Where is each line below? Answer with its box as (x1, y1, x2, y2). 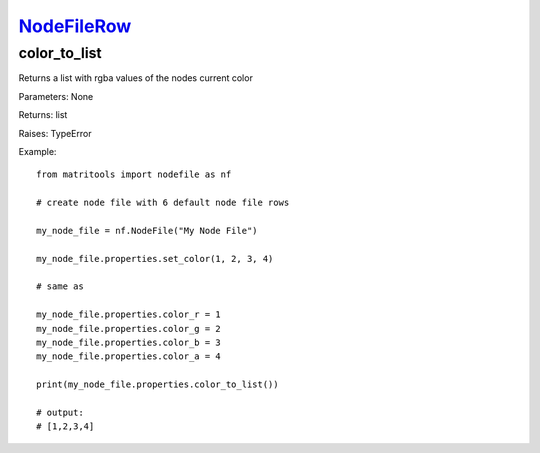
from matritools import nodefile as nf (36, 169, 232, 180)
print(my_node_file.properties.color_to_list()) (36, 379, 279, 390)
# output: (36, 406, 84, 418)
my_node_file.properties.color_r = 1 (36, 309, 222, 320)
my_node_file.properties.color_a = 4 (36, 351, 222, 362)
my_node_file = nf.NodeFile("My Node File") (36, 225, 259, 236)
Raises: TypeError (18, 127, 92, 139)
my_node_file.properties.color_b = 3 (36, 337, 222, 349)
